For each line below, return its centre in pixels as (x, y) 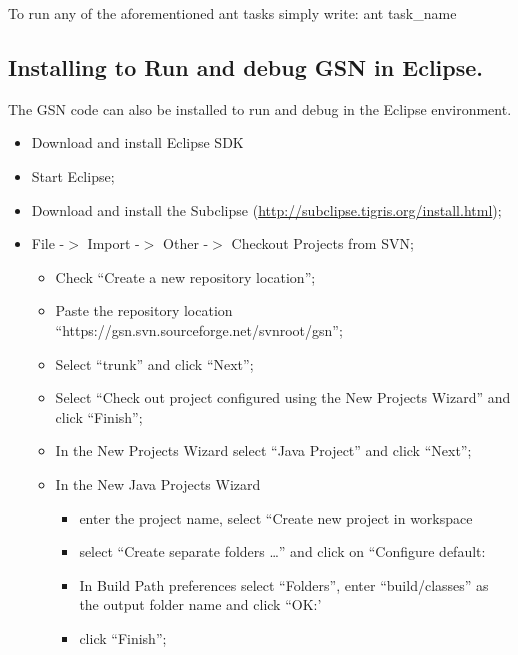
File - (48, 243)
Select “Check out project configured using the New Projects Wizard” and (283, 397)
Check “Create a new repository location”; (185, 276)
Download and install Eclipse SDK (137, 142)
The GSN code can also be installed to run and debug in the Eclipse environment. (260, 108)
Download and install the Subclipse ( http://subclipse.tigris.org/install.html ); (266, 209)
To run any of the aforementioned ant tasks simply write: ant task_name (232, 13)
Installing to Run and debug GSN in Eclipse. (245, 66)
